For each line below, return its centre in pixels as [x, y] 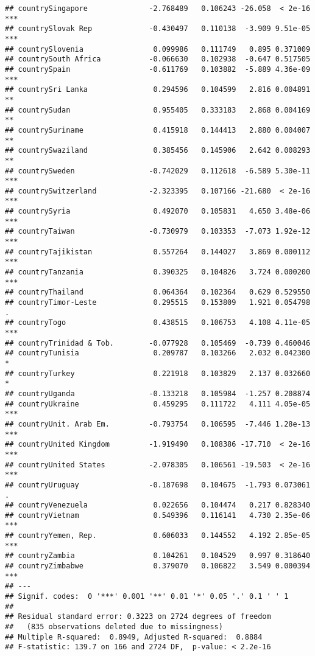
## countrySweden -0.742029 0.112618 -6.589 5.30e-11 [158, 171]
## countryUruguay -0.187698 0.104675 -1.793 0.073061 [158, 485]
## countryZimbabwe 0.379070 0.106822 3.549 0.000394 [158, 566]
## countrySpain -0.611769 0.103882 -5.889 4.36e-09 [158, 69]
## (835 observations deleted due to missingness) [114, 627]
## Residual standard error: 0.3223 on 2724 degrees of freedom [138, 617]
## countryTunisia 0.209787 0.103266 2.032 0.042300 [158, 353]
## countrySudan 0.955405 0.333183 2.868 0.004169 [158, 110]
